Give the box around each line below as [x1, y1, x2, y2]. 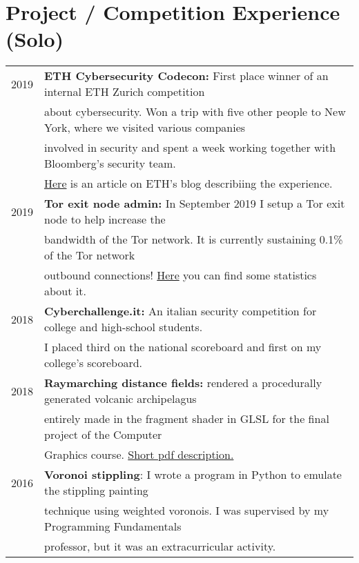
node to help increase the [44, 211, 166, 228]
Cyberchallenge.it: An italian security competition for [44, 303, 317, 319]
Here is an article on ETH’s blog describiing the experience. [44, 175, 333, 192]
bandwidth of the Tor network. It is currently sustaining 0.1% [44, 231, 343, 248]
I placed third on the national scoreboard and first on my [44, 339, 322, 355]
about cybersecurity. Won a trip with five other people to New [44, 103, 346, 120]
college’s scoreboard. [44, 355, 143, 371]
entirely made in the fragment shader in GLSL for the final [44, 411, 329, 427]
